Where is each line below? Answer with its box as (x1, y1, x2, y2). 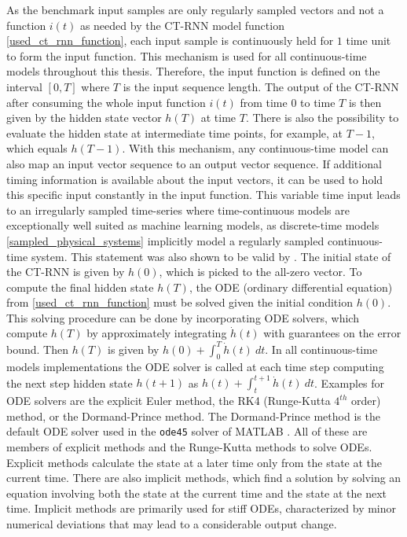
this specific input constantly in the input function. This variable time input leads (6, 186, 401, 203)
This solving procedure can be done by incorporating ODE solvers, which (6, 309, 359, 326)
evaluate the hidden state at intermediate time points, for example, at (6, 124, 343, 141)
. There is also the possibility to (245, 109, 399, 126)
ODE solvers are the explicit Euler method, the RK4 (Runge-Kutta (6, 392, 331, 409)
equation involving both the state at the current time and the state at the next (6, 484, 387, 501)
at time (200, 109, 236, 126)
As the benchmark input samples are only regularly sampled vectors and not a (6, 2, 384, 17)
